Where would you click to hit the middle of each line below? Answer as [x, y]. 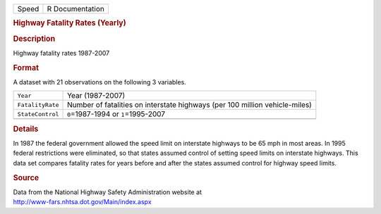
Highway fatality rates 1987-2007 [61, 53]
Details [26, 129]
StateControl [38, 114]
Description [34, 39]
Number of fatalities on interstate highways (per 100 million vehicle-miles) [189, 105]
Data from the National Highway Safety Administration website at [108, 192]
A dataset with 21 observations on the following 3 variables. [99, 82]
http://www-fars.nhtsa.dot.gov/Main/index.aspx [82, 202]
